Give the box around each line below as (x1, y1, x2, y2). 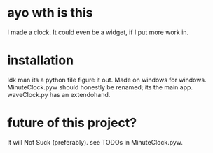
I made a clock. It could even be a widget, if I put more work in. (7, 28, 189, 36)
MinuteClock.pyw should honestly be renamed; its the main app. (7, 82, 193, 92)
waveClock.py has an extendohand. (7, 90, 111, 99)
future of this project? (7, 115, 137, 131)
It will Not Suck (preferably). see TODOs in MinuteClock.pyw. (7, 138, 184, 146)
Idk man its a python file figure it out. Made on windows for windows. (7, 75, 207, 84)
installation (7, 52, 74, 68)
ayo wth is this (7, 5, 93, 21)
